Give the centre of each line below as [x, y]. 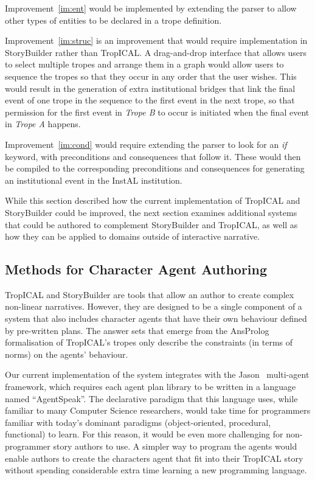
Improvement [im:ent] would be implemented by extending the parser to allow [151, 8]
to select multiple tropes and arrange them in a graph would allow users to [144, 64]
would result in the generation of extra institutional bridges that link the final [150, 88]
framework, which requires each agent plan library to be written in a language [151, 387]
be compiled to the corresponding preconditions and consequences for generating [155, 168]
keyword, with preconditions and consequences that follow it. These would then [153, 156]
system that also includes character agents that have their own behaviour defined [156, 318]
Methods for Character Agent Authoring [136, 269]
